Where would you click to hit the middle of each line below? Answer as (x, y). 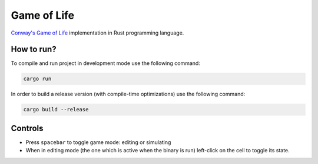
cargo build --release (56, 110)
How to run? (34, 49)
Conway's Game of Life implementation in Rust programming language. (97, 33)
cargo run (37, 79)
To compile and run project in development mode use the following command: (105, 63)
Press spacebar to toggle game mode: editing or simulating (98, 142)
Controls (27, 128)
